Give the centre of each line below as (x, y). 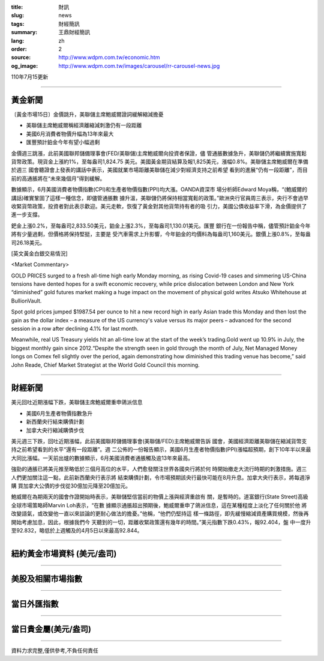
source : (21, 58)
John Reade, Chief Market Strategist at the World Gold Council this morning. (106, 365)
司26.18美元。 (28, 243)
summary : (24, 32)
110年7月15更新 (30, 77)
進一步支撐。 (27, 215)
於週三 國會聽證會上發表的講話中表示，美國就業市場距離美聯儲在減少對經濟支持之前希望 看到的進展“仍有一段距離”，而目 (160, 170)
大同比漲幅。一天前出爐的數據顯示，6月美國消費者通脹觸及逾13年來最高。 (102, 458)
